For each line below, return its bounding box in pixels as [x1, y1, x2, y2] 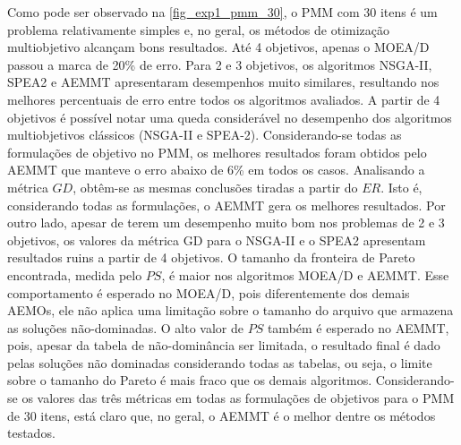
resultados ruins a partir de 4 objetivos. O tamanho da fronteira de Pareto [7, 248, 415, 267]
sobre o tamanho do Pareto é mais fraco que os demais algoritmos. [7, 371, 372, 389]
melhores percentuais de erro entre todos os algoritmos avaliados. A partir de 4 [7, 90, 440, 108]
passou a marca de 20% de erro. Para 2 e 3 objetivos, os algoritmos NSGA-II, [7, 55, 432, 73]
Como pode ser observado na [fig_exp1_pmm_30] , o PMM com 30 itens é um [7, 3, 438, 21]
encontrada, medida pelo [7, 265, 142, 284]
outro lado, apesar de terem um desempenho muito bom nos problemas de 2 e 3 [7, 213, 445, 232]
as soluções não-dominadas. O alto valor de [7, 318, 243, 337]
